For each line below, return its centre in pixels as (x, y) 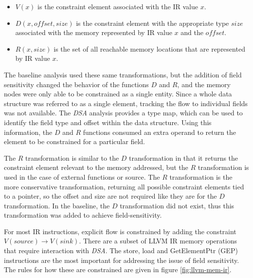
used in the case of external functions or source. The (82, 176)
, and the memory (204, 84)
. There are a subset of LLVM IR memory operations (158, 241)
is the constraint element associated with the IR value (118, 6)
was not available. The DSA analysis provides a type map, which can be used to (123, 113)
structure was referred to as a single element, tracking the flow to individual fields (126, 103)
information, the (28, 132)
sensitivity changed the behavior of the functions (76, 84)
